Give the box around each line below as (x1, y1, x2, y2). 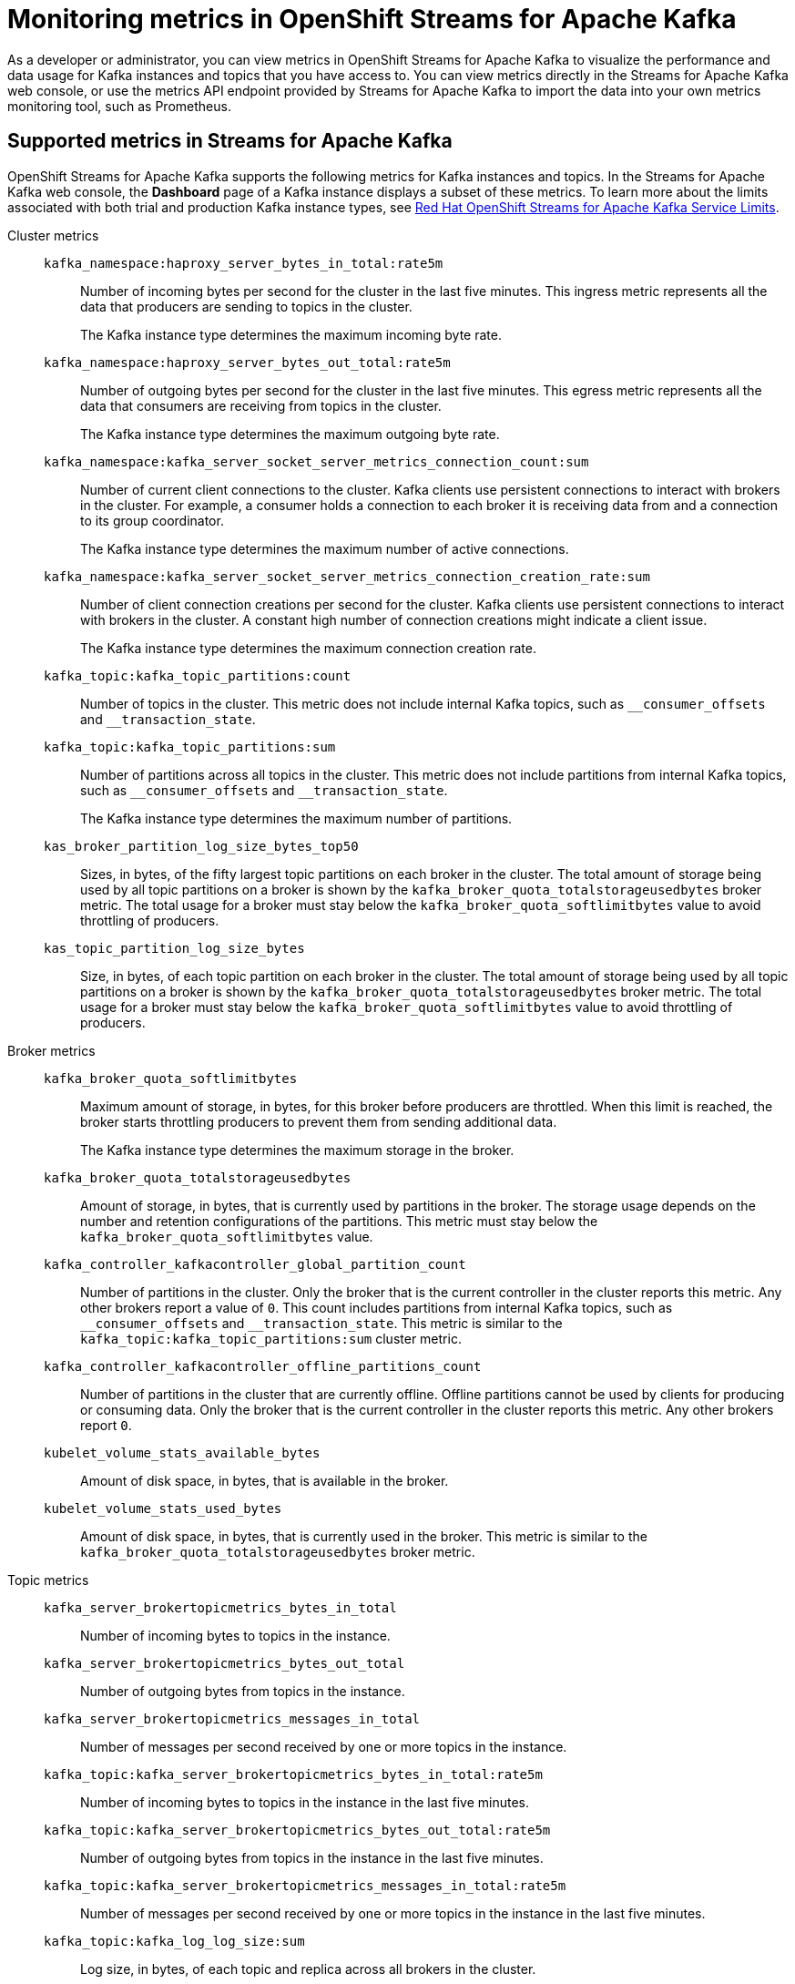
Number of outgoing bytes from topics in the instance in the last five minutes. (80, 1849, 544, 1866)
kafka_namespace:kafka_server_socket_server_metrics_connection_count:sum (44, 454, 589, 469)
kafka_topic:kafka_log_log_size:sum (44, 1933, 305, 1948)
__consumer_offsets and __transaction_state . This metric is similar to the (80, 1314, 563, 1331)
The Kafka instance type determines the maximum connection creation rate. (80, 639, 536, 656)
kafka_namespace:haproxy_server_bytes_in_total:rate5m (44, 255, 443, 271)
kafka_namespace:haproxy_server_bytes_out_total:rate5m (44, 354, 451, 370)
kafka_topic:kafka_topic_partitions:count (44, 668, 352, 683)
